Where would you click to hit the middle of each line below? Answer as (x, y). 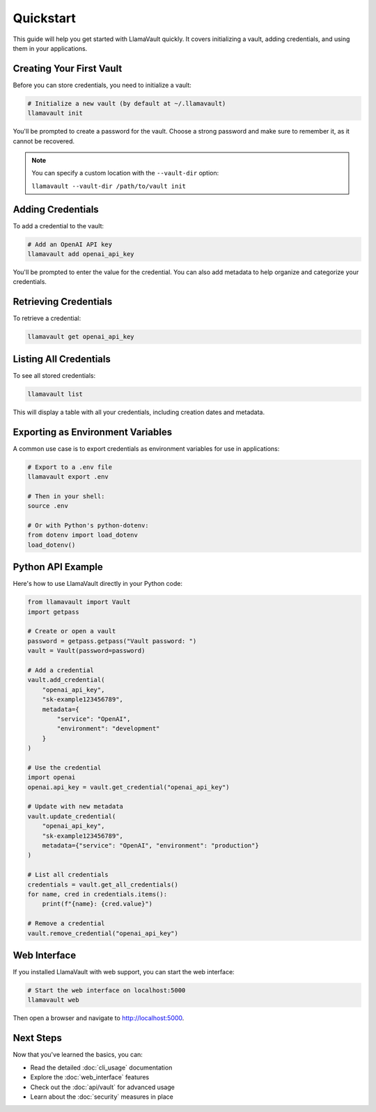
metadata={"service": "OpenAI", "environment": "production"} (150, 846)
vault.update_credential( (72, 816)
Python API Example (58, 567)
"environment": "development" (108, 729)
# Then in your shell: (66, 496)
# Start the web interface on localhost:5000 (107, 991)
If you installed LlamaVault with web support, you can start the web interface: (124, 972)
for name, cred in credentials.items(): (97, 894)
